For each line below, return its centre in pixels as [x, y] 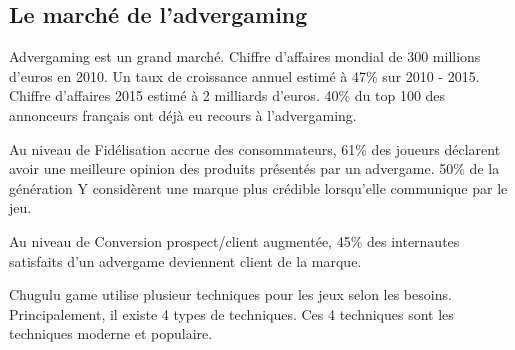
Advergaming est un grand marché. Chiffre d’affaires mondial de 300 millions [245, 56]
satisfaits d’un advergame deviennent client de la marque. [185, 260]
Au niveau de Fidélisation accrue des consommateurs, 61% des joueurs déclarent [255, 148]
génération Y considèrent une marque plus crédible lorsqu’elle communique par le [258, 187]
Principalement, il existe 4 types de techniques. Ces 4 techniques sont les [231, 313]
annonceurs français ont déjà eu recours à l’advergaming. [183, 114]
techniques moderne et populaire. [111, 333]
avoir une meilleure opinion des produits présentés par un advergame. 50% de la [254, 168]
